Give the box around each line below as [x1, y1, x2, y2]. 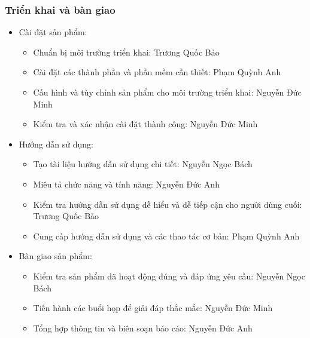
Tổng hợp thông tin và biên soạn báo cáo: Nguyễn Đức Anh [33, 321, 253, 334]
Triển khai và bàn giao [5, 2, 116, 17]
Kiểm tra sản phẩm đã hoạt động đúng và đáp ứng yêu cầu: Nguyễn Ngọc [33, 269, 305, 282]
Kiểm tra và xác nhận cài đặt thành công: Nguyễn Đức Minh [33, 118, 258, 130]
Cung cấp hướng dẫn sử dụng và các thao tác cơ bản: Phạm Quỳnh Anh [33, 229, 300, 242]
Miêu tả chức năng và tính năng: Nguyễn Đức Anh [33, 177, 220, 190]
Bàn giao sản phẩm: [19, 250, 92, 262]
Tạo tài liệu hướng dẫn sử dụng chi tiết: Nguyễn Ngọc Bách [33, 158, 253, 170]
